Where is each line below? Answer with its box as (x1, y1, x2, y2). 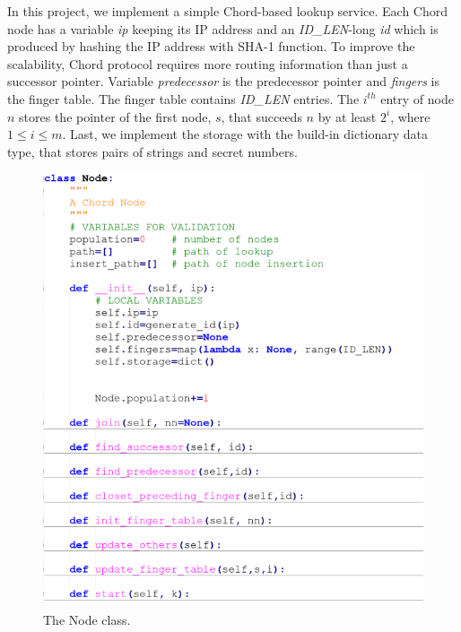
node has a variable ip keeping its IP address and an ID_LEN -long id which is (7, 19, 439, 38)
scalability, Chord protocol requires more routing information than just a (7, 54, 408, 73)
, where (390, 107, 431, 126)
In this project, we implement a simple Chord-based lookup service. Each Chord (7, 2, 448, 20)
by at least (317, 107, 377, 126)
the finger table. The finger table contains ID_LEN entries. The (7, 89, 360, 108)
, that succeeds (221, 107, 302, 126)
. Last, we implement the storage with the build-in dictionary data (62, 125, 429, 143)
